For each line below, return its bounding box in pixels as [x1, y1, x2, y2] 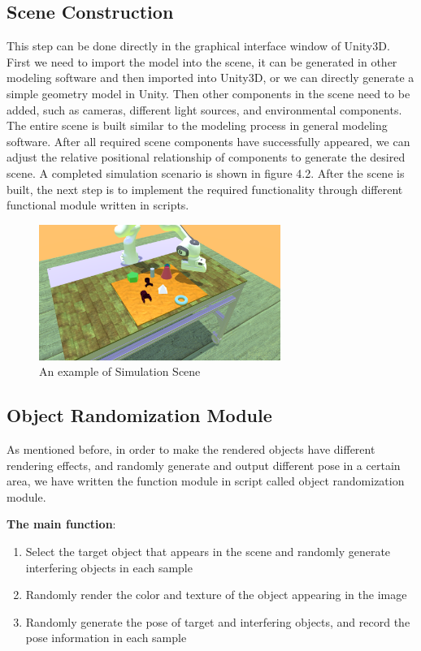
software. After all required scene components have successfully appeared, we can [7, 132, 410, 149]
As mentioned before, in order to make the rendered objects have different [7, 441, 375, 458]
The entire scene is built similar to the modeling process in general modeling [7, 117, 388, 134]
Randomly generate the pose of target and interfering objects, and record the [25, 613, 410, 630]
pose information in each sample [25, 629, 187, 646]
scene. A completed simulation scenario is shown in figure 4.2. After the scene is [7, 164, 405, 181]
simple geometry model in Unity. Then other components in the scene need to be [7, 84, 410, 101]
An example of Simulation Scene [39, 363, 201, 380]
